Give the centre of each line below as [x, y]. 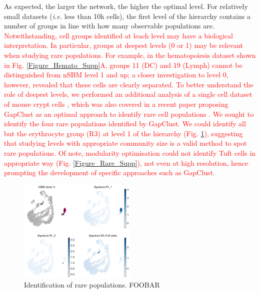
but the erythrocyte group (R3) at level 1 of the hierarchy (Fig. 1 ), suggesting [123, 133]
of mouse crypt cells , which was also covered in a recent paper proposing [116, 104]
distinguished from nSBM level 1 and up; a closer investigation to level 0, [116, 75]
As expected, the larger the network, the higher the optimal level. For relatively [126, 6]
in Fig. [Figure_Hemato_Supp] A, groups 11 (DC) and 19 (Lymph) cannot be [123, 65]
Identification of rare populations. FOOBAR [92, 285]
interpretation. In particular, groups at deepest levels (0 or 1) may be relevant [124, 45]
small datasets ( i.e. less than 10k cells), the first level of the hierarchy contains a [127, 16]
